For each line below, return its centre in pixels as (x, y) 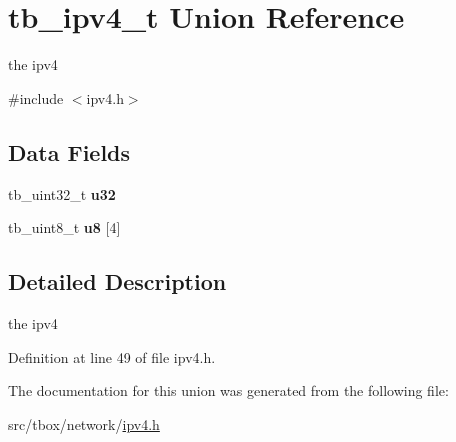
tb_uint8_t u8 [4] (64, 227)
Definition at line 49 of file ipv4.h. (112, 356)
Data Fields (69, 151)
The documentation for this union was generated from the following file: (228, 390)
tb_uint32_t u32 (62, 193)
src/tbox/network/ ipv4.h (84, 423)
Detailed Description (117, 281)
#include (36, 97)
